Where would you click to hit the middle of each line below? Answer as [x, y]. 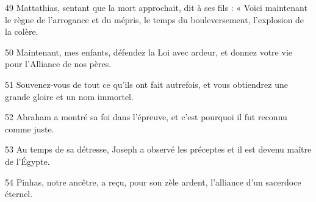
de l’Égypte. [27, 161]
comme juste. [30, 128]
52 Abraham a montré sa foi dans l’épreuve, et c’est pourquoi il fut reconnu [146, 117]
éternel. [19, 194]
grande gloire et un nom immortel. [69, 96]
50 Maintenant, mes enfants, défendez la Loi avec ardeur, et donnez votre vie [149, 52]
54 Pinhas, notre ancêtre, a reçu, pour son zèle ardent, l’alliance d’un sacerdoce [153, 182]
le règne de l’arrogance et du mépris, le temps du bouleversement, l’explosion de [155, 19]
